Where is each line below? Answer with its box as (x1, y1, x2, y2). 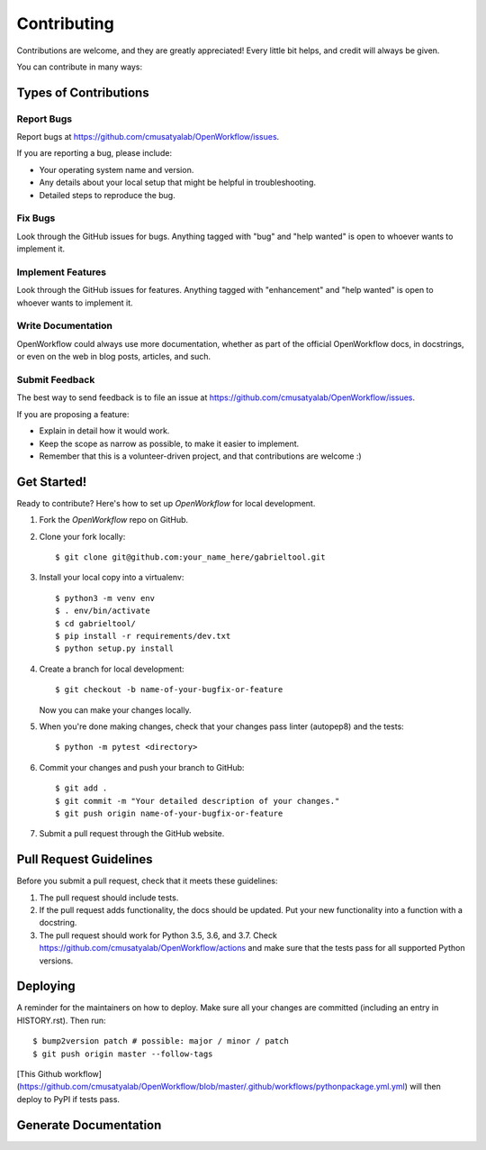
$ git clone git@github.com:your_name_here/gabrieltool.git (55, 552, 326, 562)
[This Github (16, 1069, 63, 1079)
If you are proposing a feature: (16, 408, 130, 419)
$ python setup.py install (55, 643, 175, 653)
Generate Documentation (16, 1118, 162, 1133)
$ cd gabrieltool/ (55, 618, 137, 628)
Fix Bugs (16, 212, 56, 224)
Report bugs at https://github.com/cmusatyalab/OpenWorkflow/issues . (16, 132, 280, 142)
